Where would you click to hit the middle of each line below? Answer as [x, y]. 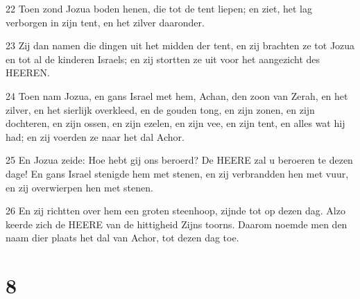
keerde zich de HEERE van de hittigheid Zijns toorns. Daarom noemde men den [177, 224]
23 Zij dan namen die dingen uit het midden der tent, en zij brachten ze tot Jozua [180, 45]
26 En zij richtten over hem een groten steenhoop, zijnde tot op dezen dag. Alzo [175, 211]
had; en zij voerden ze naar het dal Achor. [95, 136]
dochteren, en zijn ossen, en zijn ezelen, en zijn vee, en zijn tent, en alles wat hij [175, 123]
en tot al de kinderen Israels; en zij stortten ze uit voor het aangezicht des [163, 59]
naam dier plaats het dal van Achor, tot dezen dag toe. [122, 238]
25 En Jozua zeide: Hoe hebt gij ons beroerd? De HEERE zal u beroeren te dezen [179, 160]
